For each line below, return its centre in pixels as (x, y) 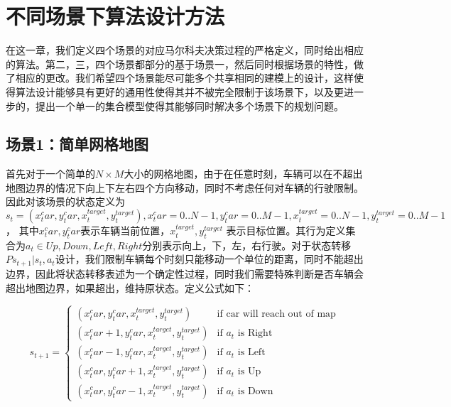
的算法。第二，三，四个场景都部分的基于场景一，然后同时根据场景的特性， (180, 64)
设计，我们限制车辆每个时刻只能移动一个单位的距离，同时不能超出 (209, 259)
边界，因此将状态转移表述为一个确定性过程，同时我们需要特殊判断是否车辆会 (185, 273)
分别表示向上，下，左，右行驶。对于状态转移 (247, 245)
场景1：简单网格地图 (77, 144)
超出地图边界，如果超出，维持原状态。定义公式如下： (130, 287)
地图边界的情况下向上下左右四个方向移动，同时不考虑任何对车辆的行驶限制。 (185, 187)
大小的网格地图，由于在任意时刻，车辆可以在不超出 (243, 174)
